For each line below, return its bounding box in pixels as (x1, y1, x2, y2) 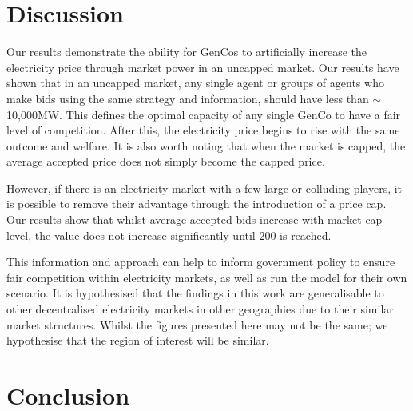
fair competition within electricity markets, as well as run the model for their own (6, 269, 407, 285)
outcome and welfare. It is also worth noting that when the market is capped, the (6, 137, 406, 154)
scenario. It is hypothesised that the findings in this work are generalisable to (6, 285, 384, 301)
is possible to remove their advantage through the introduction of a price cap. (6, 195, 387, 212)
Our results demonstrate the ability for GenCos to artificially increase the (6, 43, 367, 60)
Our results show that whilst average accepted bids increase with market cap (6, 211, 383, 228)
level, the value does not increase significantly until (6, 226, 256, 243)
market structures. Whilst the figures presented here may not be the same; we (6, 316, 388, 333)
